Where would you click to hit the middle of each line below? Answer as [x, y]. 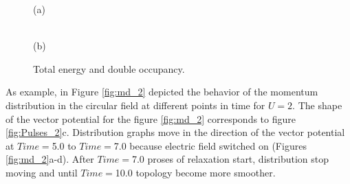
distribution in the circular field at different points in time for [135, 105]
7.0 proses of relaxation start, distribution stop [230, 159]
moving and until [42, 172]
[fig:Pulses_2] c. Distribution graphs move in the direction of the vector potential [175, 132]
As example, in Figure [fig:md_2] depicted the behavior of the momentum [162, 92]
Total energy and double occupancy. [109, 68]
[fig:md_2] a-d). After [50, 159]
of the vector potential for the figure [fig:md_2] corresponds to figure [151, 118]
